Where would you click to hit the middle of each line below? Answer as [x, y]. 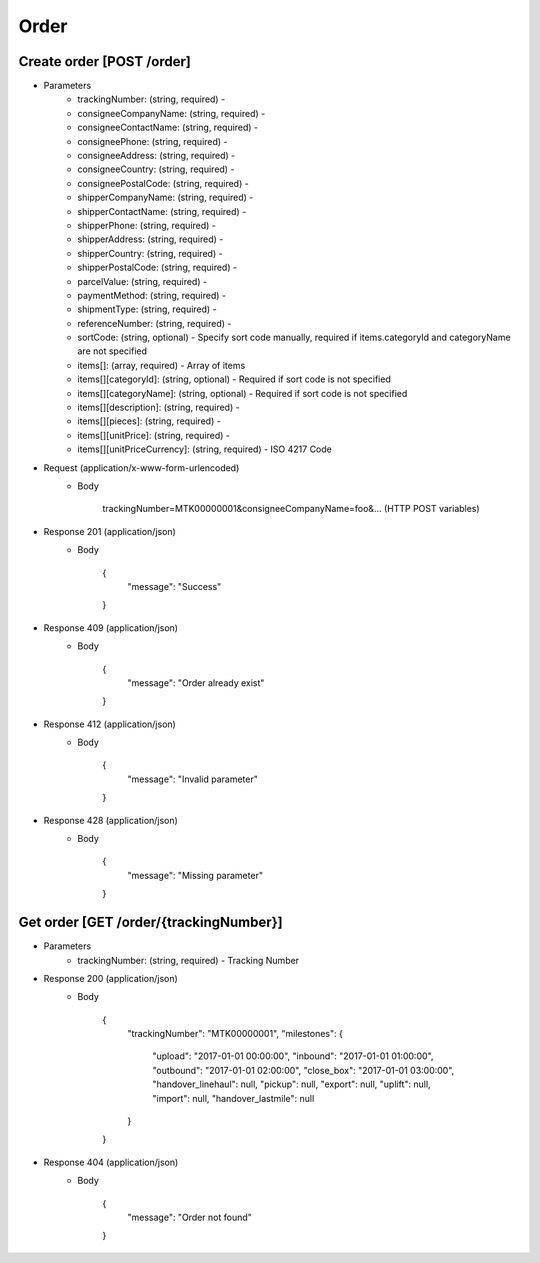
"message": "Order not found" [189, 1217]
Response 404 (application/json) [111, 1162]
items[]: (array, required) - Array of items [161, 365]
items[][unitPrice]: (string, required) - [153, 435]
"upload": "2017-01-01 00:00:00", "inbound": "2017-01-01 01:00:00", [293, 1056]
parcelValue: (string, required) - [142, 281]
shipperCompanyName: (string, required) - [165, 197]
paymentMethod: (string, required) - [152, 295]
